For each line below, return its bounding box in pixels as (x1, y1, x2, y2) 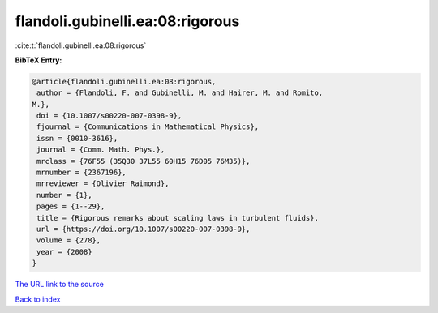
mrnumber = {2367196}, (36, 168, 127, 178)
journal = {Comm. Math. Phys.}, (36, 145, 165, 154)
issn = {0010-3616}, (36, 134, 118, 143)
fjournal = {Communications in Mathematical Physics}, (36, 122, 260, 131)
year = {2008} (36, 247, 92, 256)
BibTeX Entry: (15, 55, 62, 65)
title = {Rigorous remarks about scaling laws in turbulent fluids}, (36, 213, 320, 222)
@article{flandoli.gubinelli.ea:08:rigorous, (32, 77, 217, 86)
